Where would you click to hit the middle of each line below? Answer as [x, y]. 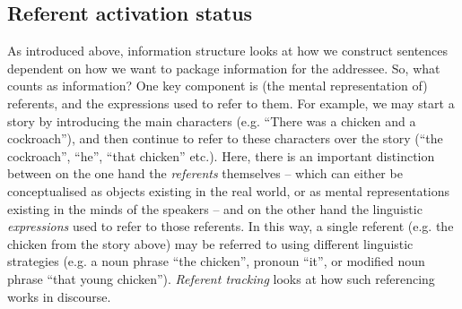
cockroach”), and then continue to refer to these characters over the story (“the [225, 138]
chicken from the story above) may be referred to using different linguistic [210, 243]
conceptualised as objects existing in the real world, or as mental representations [229, 190]
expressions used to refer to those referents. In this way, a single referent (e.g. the [231, 226]
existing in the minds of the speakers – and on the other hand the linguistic [215, 208]
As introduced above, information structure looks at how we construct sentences [228, 51]
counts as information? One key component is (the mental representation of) [218, 86]
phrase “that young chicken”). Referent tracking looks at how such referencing [221, 278]
